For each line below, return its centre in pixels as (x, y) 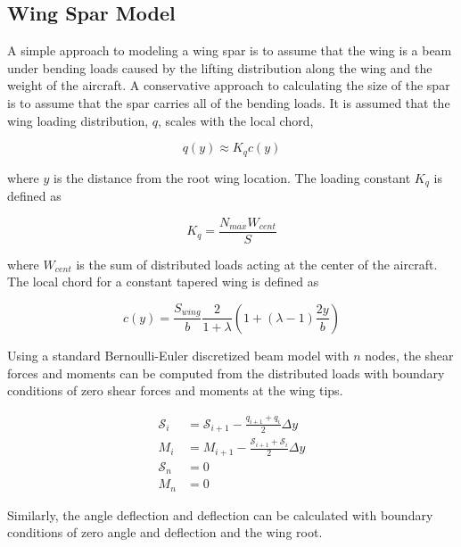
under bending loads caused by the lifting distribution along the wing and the (220, 67)
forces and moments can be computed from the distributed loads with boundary (226, 373)
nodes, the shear (409, 355)
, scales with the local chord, (235, 120)
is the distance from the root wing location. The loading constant (232, 177)
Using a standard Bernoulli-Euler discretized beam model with (178, 355)
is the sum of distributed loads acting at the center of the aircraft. (257, 264)
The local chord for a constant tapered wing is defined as (163, 282)
